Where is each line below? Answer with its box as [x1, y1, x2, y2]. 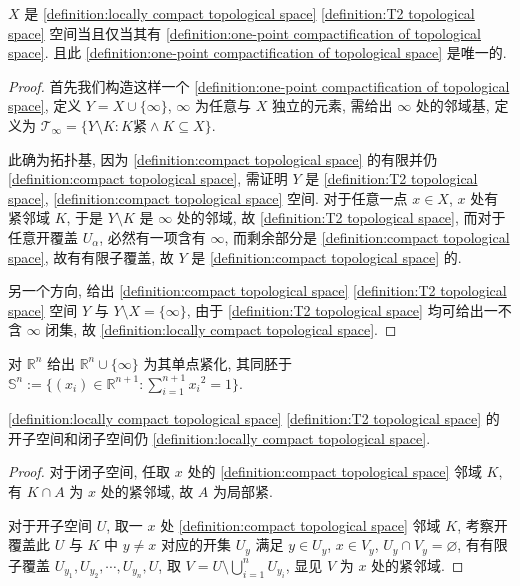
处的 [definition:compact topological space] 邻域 [187, 461, 482, 482]
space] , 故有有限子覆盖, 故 [8, 246, 174, 267]
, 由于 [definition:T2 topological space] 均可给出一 [186, 299, 498, 320]
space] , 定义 [8, 95, 82, 116]
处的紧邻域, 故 [100, 481, 194, 502]
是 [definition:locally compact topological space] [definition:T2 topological [24, 3, 475, 23]
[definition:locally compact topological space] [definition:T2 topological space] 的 [8, 408, 500, 429]
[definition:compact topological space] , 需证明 [8, 168, 288, 189]
